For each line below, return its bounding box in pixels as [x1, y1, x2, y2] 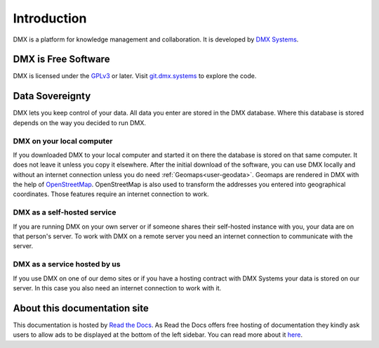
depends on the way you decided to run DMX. [13, 118, 147, 127]
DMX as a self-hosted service [13, 207, 117, 217]
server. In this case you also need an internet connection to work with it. [13, 283, 222, 292]
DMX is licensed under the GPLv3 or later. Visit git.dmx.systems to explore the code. [13, 72, 257, 80]
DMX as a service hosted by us [13, 259, 121, 269]
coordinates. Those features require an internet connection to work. [13, 190, 210, 198]
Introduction [13, 11, 87, 26]
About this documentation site [13, 302, 149, 314]
